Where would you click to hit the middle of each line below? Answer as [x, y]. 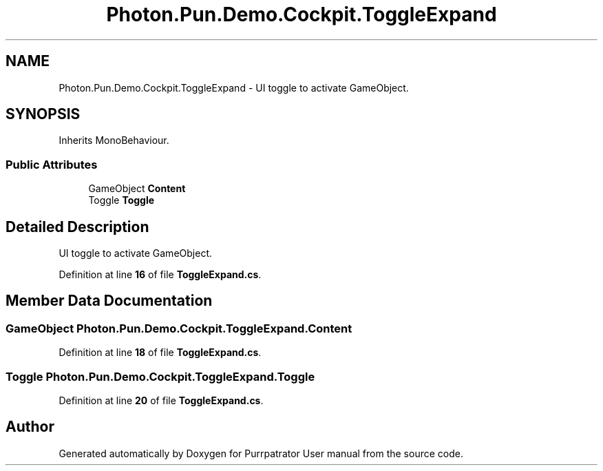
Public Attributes [52, 164]
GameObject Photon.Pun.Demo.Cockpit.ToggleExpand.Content [179, 328]
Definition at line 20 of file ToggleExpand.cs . [161, 400]
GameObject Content [137, 189]
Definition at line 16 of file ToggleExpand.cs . [160, 275]
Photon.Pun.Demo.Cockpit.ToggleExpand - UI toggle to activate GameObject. [234, 87]
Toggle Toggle [121, 200]
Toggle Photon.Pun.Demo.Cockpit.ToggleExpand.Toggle [160, 376]
